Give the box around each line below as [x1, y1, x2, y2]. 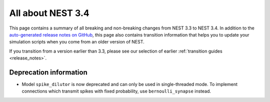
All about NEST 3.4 [9, 7, 89, 18]
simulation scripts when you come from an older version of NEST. [9, 39, 144, 45]
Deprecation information [9, 68, 87, 76]
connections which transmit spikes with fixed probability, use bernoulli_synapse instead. [21, 88, 211, 94]
